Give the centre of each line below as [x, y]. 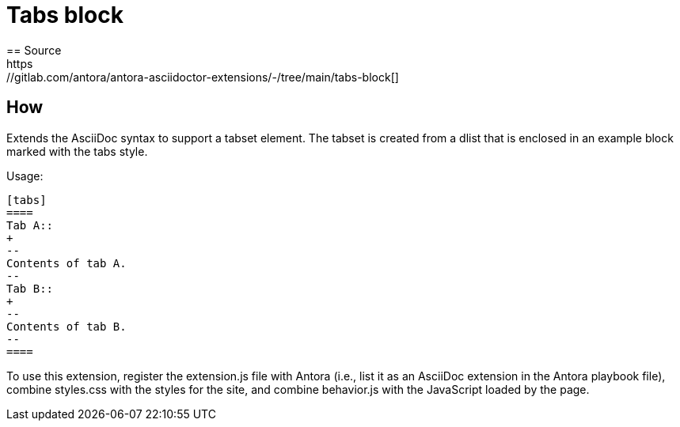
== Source [34, 50]
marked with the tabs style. [77, 151]
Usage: [25, 176]
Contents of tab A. [66, 263]
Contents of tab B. [66, 326]
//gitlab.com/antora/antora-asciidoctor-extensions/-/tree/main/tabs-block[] [203, 77]
